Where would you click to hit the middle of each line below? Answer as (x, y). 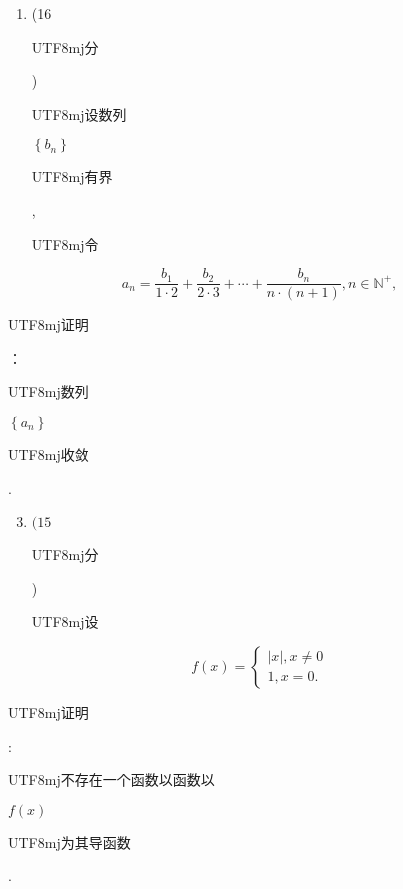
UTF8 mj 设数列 (79, 113)
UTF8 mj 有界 (72, 176)
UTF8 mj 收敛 (48, 454)
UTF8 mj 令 (65, 243)
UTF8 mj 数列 (48, 391)
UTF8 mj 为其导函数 (69, 841)
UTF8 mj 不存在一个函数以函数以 (111, 779)
